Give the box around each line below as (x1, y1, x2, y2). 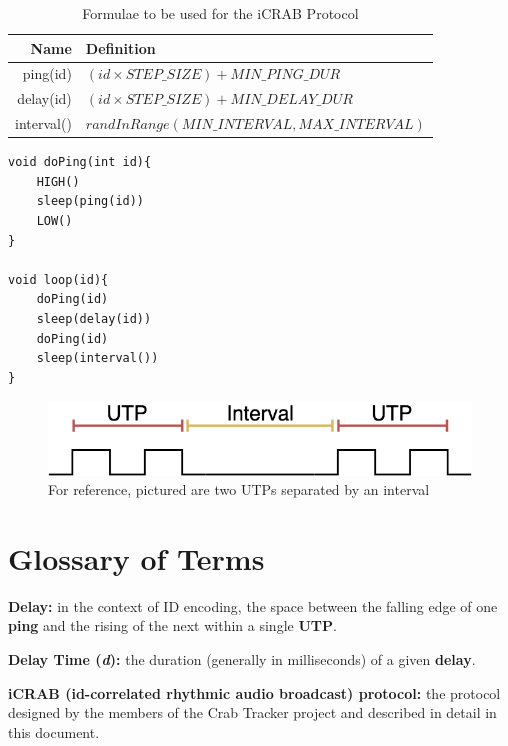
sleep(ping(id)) (36, 194, 145, 209)
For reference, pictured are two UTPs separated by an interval (48, 479, 430, 500)
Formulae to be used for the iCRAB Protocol (82, 3, 359, 23)
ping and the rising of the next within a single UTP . (8, 615, 337, 636)
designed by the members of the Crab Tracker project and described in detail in (8, 702, 497, 723)
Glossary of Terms (8, 537, 265, 578)
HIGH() (36, 174, 80, 189)
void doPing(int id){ (8, 155, 152, 170)
